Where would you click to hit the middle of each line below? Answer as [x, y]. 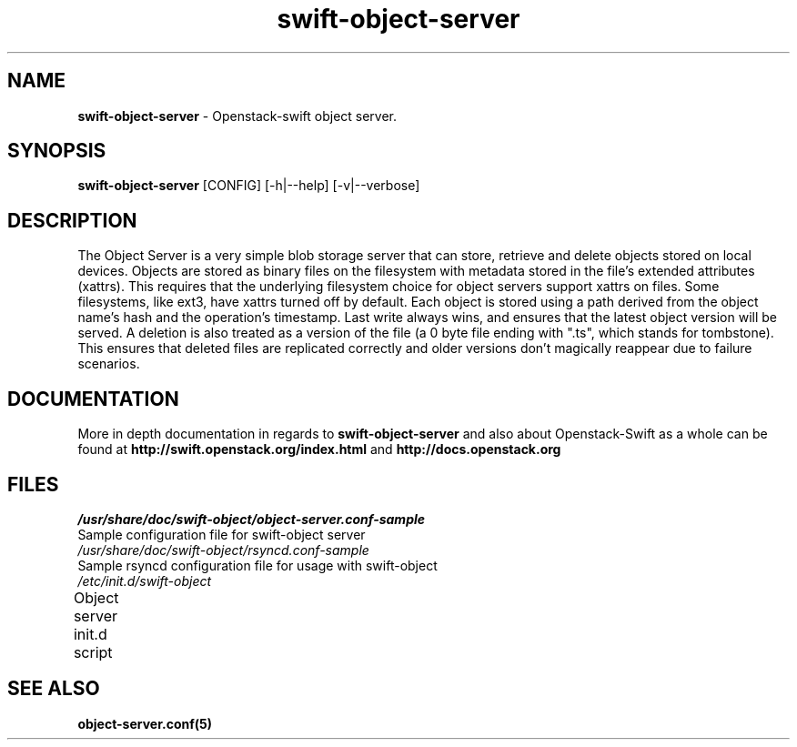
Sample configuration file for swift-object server [222, 534]
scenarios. [109, 364]
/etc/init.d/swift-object [145, 580]
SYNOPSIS [57, 151]
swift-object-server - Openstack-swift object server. [237, 116]
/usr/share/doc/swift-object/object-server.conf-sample [252, 519]
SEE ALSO [54, 689]
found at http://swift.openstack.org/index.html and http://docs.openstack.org [319, 449]
